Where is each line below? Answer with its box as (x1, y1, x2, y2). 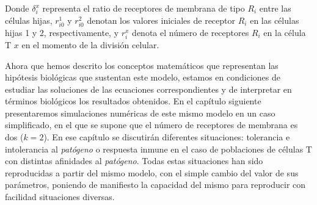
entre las (259, 2, 291, 14)
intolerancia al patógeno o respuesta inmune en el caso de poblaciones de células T (5, 142, 312, 155)
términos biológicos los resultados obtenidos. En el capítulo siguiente (5, 95, 261, 107)
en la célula (263, 26, 306, 38)
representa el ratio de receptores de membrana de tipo (42, 2, 245, 14)
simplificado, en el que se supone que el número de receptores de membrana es (5, 118, 298, 131)
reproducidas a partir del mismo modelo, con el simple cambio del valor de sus (5, 166, 299, 179)
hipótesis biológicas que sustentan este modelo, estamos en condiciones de (5, 71, 280, 84)
